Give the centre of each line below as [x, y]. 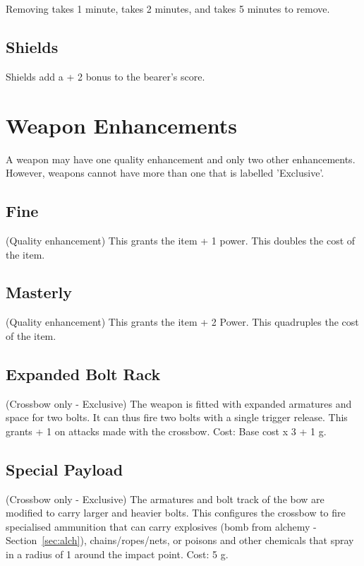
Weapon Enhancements [121, 125]
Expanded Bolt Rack [83, 373]
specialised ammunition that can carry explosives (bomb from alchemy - [161, 526]
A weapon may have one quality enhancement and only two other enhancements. [181, 159]
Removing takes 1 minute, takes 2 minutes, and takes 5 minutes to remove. [168, 8]
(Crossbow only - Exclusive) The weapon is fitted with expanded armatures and [179, 403]
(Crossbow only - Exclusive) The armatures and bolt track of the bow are [165, 499]
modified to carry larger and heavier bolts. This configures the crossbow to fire [176, 513]
